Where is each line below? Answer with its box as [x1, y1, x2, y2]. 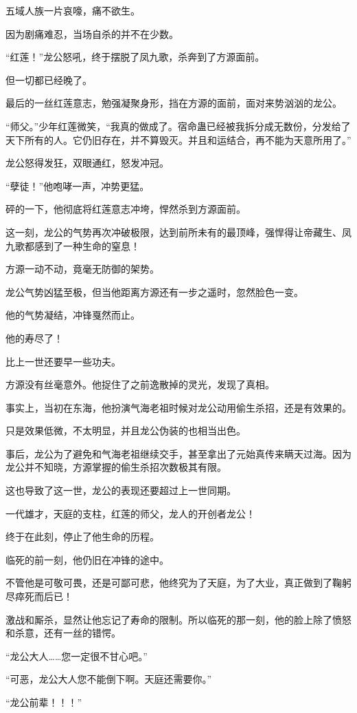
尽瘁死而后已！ [5, 589, 73, 604]
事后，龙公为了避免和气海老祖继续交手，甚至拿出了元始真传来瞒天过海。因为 [5, 446, 352, 460]
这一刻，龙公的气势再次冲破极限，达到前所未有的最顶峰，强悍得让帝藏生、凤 [5, 224, 352, 239]
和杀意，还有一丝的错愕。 [5, 626, 121, 640]
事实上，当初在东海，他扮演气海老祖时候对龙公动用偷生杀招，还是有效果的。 [5, 400, 352, 414]
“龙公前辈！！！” [5, 695, 82, 709]
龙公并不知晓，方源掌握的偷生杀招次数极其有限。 [5, 460, 227, 474]
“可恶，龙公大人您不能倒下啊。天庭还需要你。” [5, 672, 212, 686]
